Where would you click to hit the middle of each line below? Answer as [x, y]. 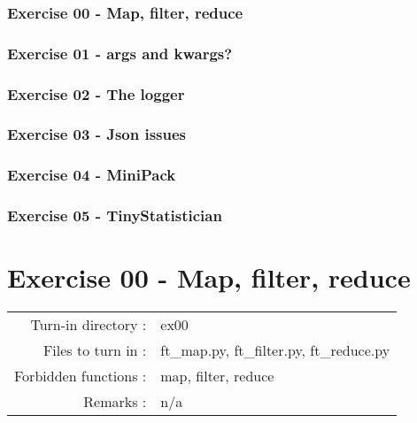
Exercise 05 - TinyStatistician [115, 215]
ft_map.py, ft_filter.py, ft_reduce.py [275, 350]
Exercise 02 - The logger [96, 93]
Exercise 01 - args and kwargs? [120, 53]
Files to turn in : [95, 350]
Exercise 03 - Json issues [97, 134]
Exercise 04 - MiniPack [92, 175]
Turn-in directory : [89, 325]
